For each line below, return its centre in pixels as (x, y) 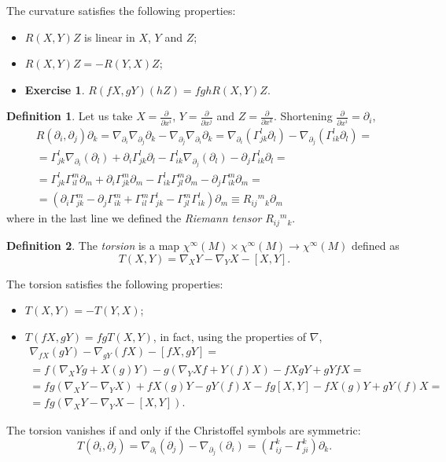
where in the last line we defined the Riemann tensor (134, 218)
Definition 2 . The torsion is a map (93, 245)
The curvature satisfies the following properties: (121, 10)
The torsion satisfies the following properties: (115, 283)
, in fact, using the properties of (230, 336)
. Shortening (303, 116)
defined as (376, 245)
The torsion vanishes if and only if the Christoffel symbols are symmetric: (184, 430)
